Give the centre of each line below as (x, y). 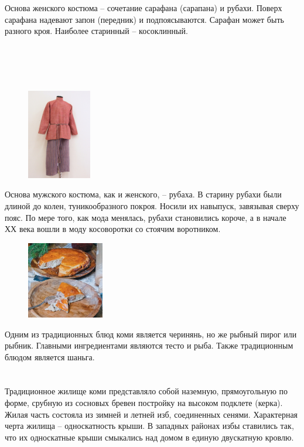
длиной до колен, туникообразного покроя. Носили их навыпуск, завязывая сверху (152, 205)
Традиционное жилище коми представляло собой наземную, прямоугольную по (146, 391)
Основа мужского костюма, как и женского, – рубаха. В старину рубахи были (143, 194)
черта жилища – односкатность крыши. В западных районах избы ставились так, (149, 426)
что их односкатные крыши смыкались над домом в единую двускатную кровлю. (149, 437)
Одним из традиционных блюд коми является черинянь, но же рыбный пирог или (151, 334)
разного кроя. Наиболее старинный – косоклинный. (96, 31)
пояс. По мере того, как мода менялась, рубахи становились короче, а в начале (146, 217)
